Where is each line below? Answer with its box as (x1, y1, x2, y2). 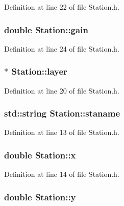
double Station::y (4, 190, 76, 203)
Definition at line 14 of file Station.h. (4, 169, 119, 179)
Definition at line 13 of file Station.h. (4, 127, 119, 138)
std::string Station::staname (4, 107, 120, 120)
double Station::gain (4, 23, 88, 36)
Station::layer (11, 65, 67, 78)
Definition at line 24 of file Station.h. (4, 43, 119, 54)
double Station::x (4, 148, 76, 161)
